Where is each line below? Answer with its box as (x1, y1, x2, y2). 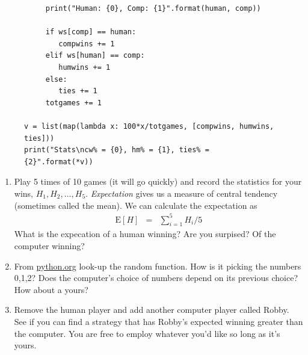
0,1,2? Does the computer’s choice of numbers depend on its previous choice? (14, 271, 298, 284)
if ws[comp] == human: (45, 28, 137, 37)
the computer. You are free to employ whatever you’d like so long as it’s (14, 327, 280, 339)
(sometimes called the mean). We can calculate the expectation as (14, 199, 257, 211)
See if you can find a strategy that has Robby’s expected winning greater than (14, 315, 303, 327)
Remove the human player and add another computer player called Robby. (14, 303, 289, 316)
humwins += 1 (58, 63, 111, 72)
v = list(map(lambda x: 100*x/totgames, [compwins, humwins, (24, 122, 274, 131)
